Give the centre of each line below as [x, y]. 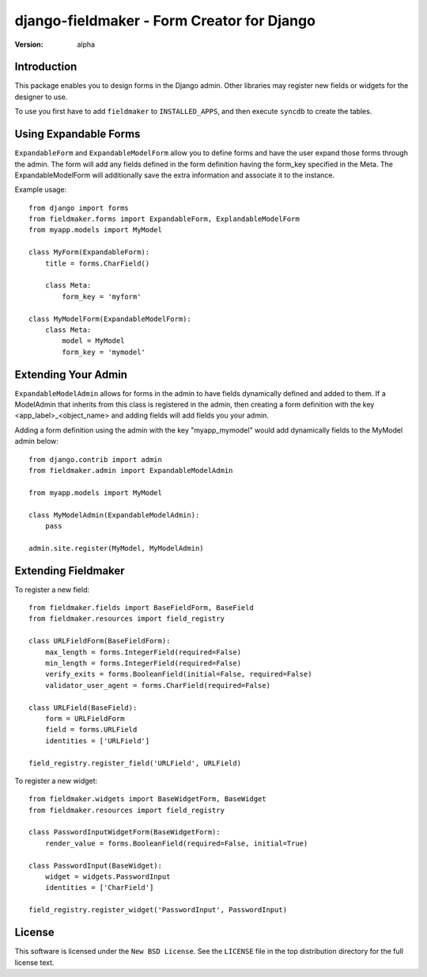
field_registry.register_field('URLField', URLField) [135, 763]
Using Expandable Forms [77, 134]
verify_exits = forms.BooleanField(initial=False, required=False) [178, 674]
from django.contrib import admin [95, 459]
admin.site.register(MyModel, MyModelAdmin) [117, 548]
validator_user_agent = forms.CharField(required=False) [157, 685]
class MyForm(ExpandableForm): [89, 252]
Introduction [46, 67]
